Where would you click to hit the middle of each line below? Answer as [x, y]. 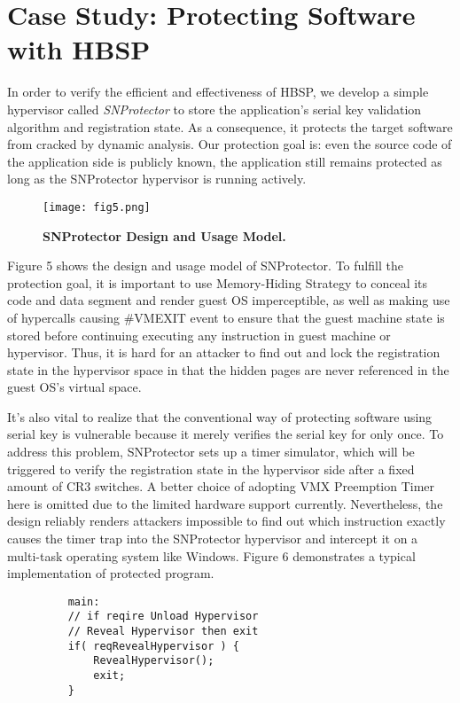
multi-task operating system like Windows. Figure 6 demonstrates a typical [211, 555]
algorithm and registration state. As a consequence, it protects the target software [230, 126]
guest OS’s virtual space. [74, 387]
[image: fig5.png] [97, 207]
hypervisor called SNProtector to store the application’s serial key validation [214, 109]
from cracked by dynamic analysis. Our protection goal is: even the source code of [230, 144]
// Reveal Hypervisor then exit [163, 632]
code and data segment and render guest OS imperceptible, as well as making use [229, 300]
